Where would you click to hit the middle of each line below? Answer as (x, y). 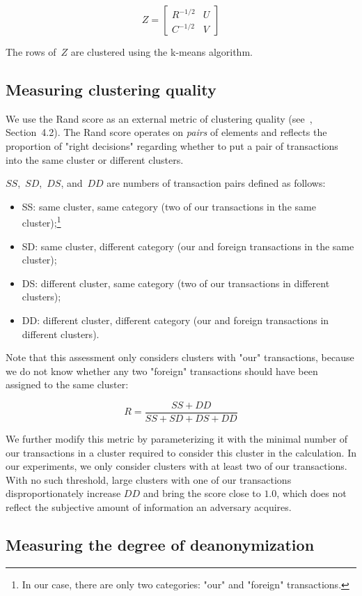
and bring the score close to (202, 493)
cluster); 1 (41, 222)
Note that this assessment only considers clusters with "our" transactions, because (180, 357)
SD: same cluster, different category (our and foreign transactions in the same (188, 246)
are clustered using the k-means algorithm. (162, 52)
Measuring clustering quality (111, 89)
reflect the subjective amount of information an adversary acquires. (149, 506)
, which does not (312, 493)
